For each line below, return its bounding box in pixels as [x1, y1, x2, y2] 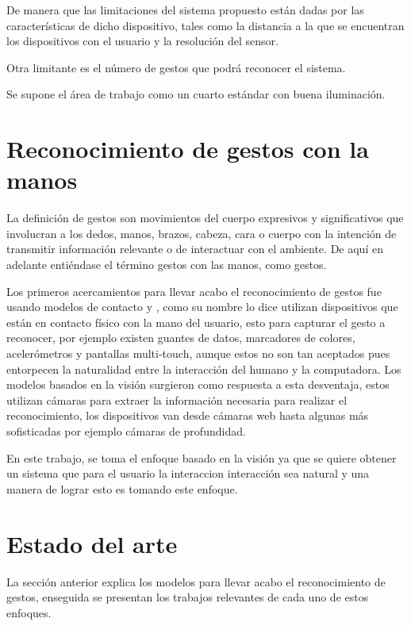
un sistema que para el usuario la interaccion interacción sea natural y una [6, 465, 370, 482]
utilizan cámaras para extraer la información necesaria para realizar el [6, 391, 348, 408]
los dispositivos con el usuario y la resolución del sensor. [6, 33, 278, 49]
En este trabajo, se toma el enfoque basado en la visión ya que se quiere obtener [6, 449, 397, 466]
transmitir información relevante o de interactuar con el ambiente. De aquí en [6, 240, 383, 257]
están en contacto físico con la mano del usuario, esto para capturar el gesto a [6, 313, 386, 330]
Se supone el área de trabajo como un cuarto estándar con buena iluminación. [6, 86, 386, 102]
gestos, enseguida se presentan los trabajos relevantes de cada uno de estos [6, 589, 369, 605]
